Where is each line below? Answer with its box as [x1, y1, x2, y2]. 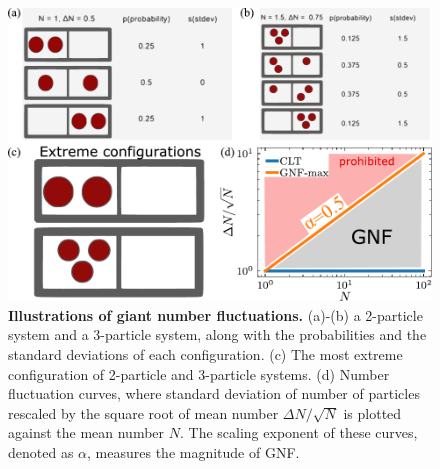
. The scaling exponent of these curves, [179, 422, 418, 443]
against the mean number [8, 422, 165, 443]
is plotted [343, 402, 402, 423]
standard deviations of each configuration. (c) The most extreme [8, 343, 403, 364]
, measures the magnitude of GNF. [87, 441, 300, 462]
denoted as [8, 441, 74, 462]
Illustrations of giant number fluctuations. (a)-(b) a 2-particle [8, 304, 423, 325]
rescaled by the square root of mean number [8, 402, 279, 423]
